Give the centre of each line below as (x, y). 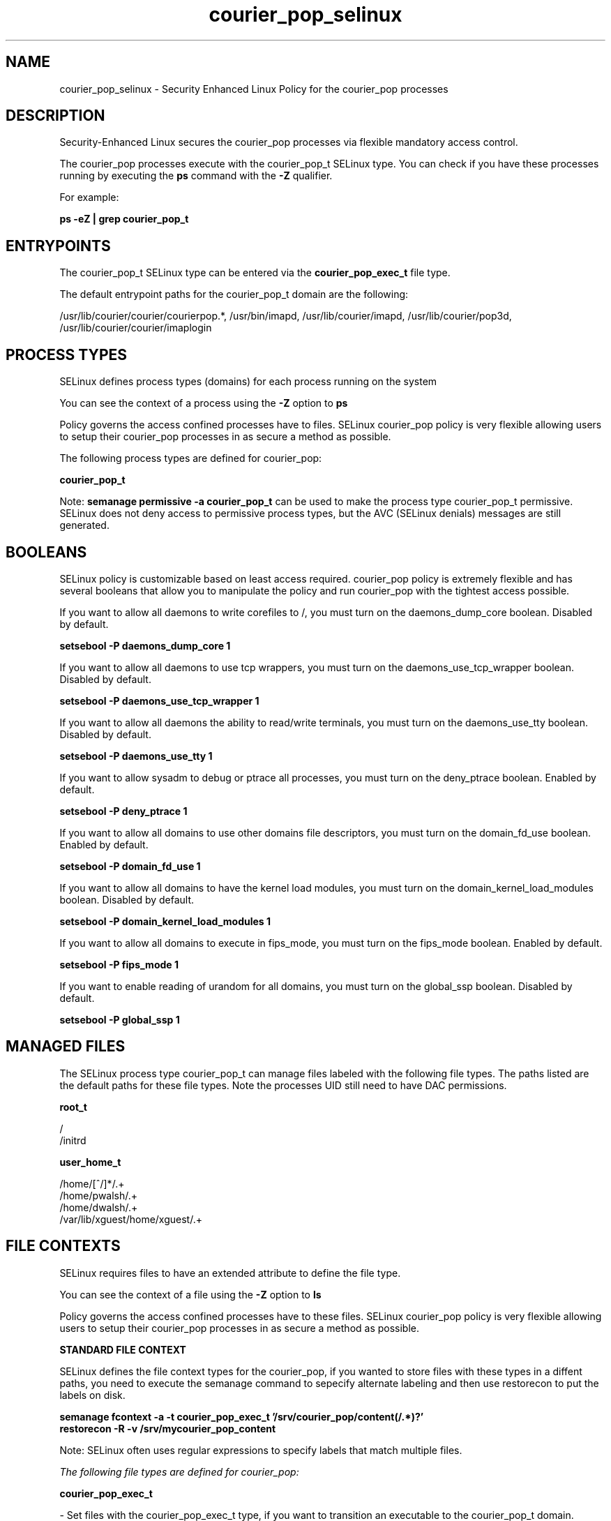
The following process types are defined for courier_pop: (191, 458)
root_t (73, 1107)
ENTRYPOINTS (58, 246)
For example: (89, 197)
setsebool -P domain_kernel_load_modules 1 (165, 921)
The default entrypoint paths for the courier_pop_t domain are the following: (234, 294)
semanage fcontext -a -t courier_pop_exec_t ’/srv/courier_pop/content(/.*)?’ (242, 1416)
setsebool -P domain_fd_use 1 (130, 866)
